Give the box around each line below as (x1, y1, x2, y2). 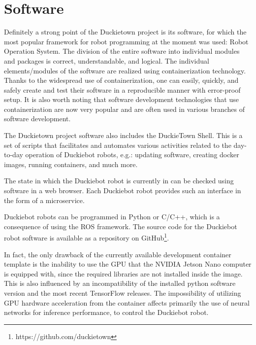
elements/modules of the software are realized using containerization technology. (4, 65, 246, 75)
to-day (4, 149, 23, 160)
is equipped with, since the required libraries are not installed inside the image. (4, 268, 243, 278)
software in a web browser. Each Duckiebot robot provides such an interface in (4, 185, 241, 196)
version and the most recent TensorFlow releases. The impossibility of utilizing (4, 288, 241, 298)
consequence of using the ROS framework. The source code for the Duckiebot (4, 221, 237, 231)
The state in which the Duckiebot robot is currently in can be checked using (4, 175, 234, 186)
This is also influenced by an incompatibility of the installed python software (4, 278, 236, 288)
